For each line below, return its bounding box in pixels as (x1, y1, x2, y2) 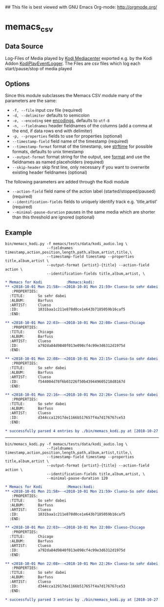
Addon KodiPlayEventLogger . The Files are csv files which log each (5, 61, 141, 66)
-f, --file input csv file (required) (12, 107, 83, 113)
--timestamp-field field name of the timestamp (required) (12, 139, 128, 144)
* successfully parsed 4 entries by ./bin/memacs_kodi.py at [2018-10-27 (5, 428, 159, 433)
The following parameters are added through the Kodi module (5, 179, 129, 185)
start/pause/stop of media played (5, 65, 72, 71)
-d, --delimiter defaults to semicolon (12, 112, 90, 119)
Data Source (5, 42, 43, 51)
